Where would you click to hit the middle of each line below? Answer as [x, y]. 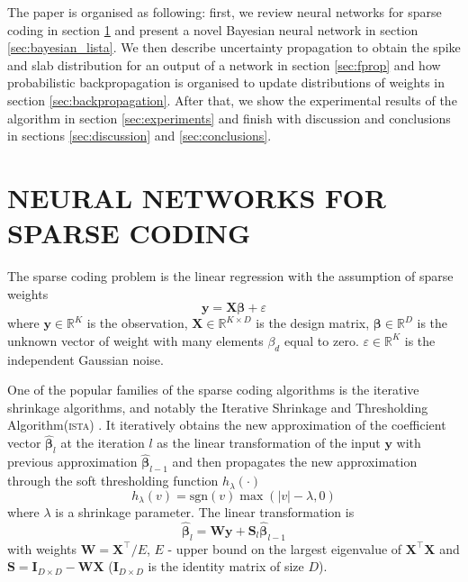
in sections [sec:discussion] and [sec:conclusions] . [139, 136]
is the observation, [137, 323]
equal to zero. [321, 340]
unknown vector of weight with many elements [135, 340]
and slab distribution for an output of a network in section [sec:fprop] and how [224, 64]
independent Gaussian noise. [85, 359]
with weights [42, 548]
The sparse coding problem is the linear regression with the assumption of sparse [230, 276]
